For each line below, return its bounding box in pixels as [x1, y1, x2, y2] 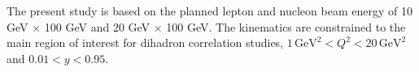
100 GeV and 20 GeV [44, 18, 151, 35]
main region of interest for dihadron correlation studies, [7, 34, 284, 51]
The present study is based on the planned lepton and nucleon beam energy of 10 [7, 2, 412, 19]
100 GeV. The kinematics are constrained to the [166, 18, 406, 35]
